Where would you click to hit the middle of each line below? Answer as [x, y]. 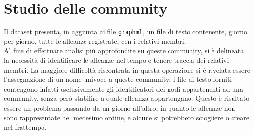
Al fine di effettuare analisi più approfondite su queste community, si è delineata [124, 50]
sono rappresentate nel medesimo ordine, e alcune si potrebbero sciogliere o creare [127, 117]
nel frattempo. [25, 127]
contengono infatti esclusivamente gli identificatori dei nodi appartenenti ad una [124, 88]
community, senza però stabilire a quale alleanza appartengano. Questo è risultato [127, 98]
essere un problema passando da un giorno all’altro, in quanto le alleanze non [120, 107]
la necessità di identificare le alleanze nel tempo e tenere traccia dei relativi [116, 60]
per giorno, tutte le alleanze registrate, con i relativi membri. [95, 41]
